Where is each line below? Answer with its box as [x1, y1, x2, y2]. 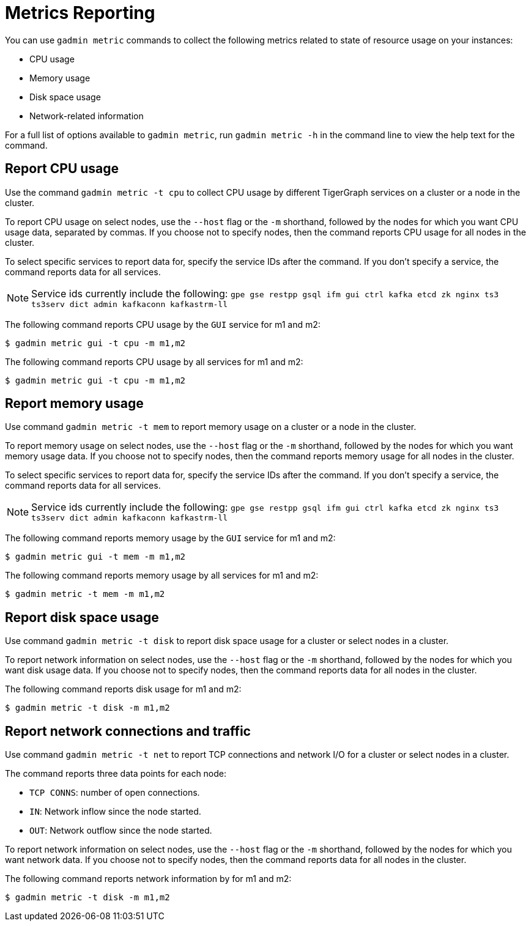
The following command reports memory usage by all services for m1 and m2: [5, 570, 319, 581]
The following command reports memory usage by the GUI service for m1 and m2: [5, 533, 336, 544]
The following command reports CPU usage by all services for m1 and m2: [5, 356, 303, 367]
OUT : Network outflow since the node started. [29, 825, 212, 836]
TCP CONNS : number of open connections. [29, 787, 200, 798]
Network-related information [29, 110, 144, 121]
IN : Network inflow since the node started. [29, 806, 201, 817]
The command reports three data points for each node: [5, 768, 227, 779]
